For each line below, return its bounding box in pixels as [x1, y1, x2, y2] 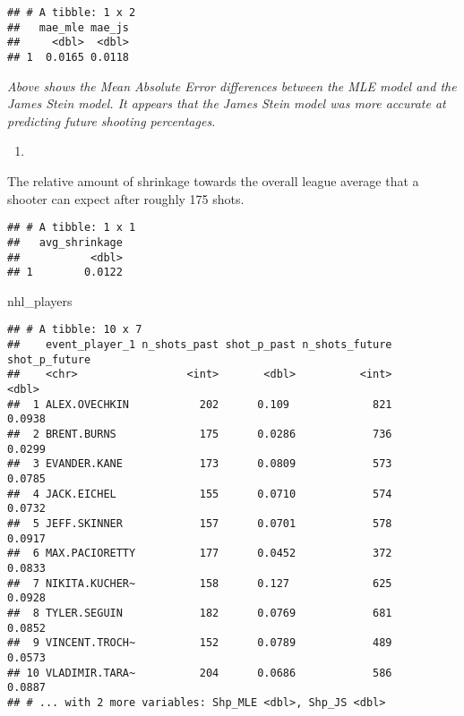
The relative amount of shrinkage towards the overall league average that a [7, 172, 419, 190]
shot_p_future [7, 353, 91, 366]
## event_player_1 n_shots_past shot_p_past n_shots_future [7, 338, 392, 352]
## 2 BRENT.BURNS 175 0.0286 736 [7, 428, 392, 440]
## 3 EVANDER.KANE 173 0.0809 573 [7, 457, 392, 471]
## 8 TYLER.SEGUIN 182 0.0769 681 [7, 606, 392, 619]
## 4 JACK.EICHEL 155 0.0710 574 [7, 487, 392, 500]
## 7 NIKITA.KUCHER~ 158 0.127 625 [7, 576, 392, 590]
